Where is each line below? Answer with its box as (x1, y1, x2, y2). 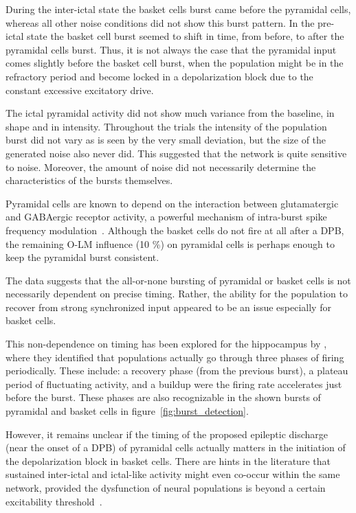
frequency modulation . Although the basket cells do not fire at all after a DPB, (5, 223, 344, 237)
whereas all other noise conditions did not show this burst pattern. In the (5, 15, 315, 30)
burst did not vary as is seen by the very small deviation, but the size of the (5, 133, 326, 147)
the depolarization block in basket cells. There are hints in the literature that (5, 453, 331, 468)
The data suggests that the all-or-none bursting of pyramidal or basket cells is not (5, 273, 351, 287)
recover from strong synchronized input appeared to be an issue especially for (5, 299, 331, 314)
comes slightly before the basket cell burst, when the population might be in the (5, 56, 344, 70)
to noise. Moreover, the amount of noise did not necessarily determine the (5, 159, 316, 174)
